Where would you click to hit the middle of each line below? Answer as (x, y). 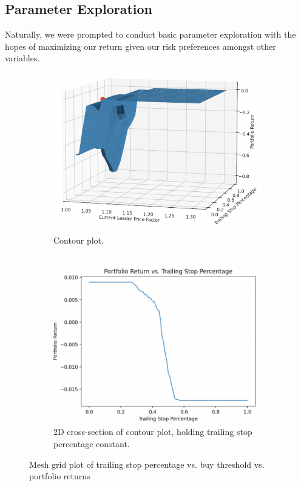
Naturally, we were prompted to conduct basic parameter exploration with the (150, 34)
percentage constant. (92, 443)
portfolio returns (60, 476)
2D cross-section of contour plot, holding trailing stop (153, 432)
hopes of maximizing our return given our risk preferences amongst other (140, 46)
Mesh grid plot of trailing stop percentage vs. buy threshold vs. (147, 464)
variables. (22, 58)
